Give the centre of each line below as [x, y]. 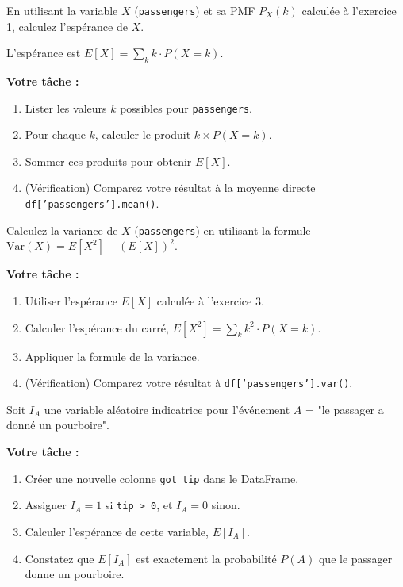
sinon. [226, 505]
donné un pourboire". [58, 425]
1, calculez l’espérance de [67, 26]
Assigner [46, 505]
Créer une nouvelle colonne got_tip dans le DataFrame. [162, 478]
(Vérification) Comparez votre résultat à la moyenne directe [170, 188]
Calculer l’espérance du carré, [97, 327]
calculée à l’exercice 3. [210, 300]
